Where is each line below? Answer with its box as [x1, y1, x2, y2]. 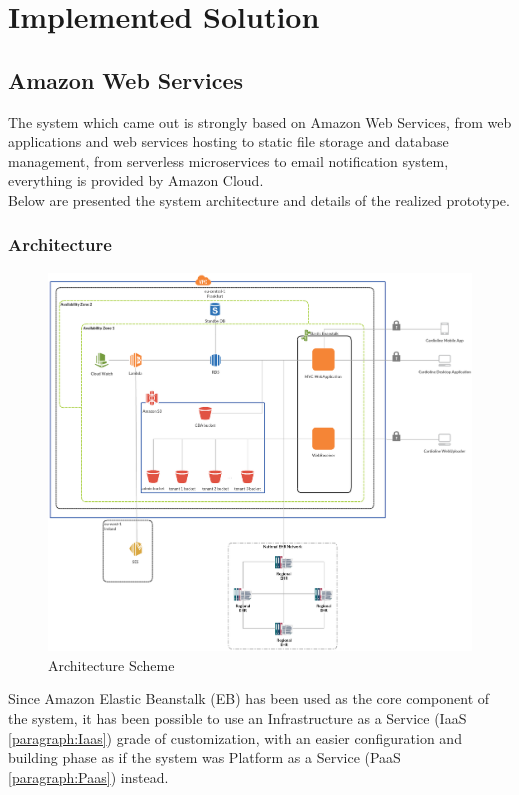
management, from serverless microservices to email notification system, [8, 150, 449, 171]
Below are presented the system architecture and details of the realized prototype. [8, 189, 510, 210]
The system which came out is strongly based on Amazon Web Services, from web [8, 111, 512, 132]
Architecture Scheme [48, 654, 175, 675]
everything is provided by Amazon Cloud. [8, 170, 264, 191]
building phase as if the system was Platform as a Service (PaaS [8, 747, 401, 768]
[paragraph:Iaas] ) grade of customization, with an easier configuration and [8, 727, 462, 748]
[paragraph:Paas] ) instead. [8, 766, 169, 787]
